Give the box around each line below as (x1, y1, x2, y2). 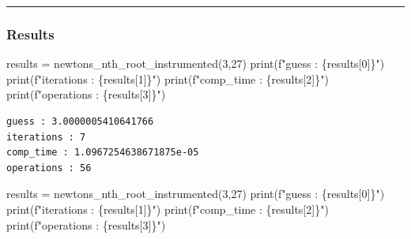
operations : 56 (6, 162, 92, 174)
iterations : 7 (6, 131, 86, 143)
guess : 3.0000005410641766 (6, 116, 154, 127)
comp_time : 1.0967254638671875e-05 (6, 147, 199, 159)
